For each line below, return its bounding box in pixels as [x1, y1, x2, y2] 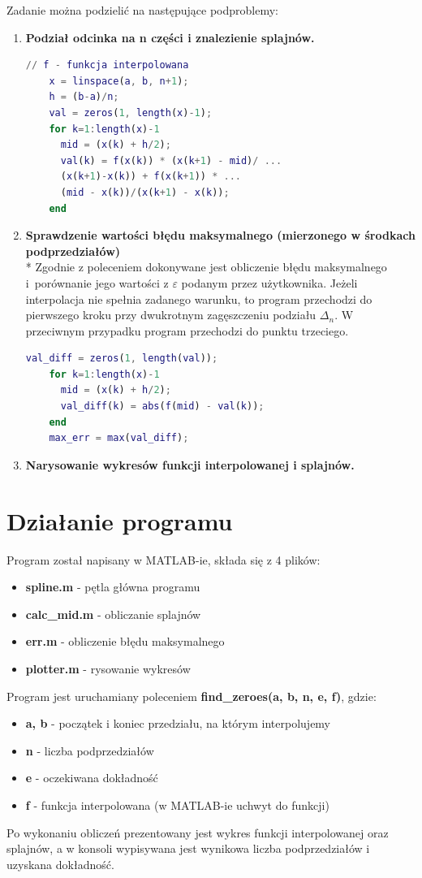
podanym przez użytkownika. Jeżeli [181, 274, 358, 291]
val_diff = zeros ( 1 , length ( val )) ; [25, 352, 218, 365]
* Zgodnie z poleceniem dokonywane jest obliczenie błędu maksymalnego [25, 258, 387, 275]
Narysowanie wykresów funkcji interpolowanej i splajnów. [25, 456, 355, 473]
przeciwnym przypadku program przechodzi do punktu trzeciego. [25, 322, 349, 339]
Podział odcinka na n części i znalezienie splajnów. [25, 28, 315, 45]
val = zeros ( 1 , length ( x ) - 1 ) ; [49, 106, 213, 119]
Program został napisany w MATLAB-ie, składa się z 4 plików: [6, 551, 321, 568]
